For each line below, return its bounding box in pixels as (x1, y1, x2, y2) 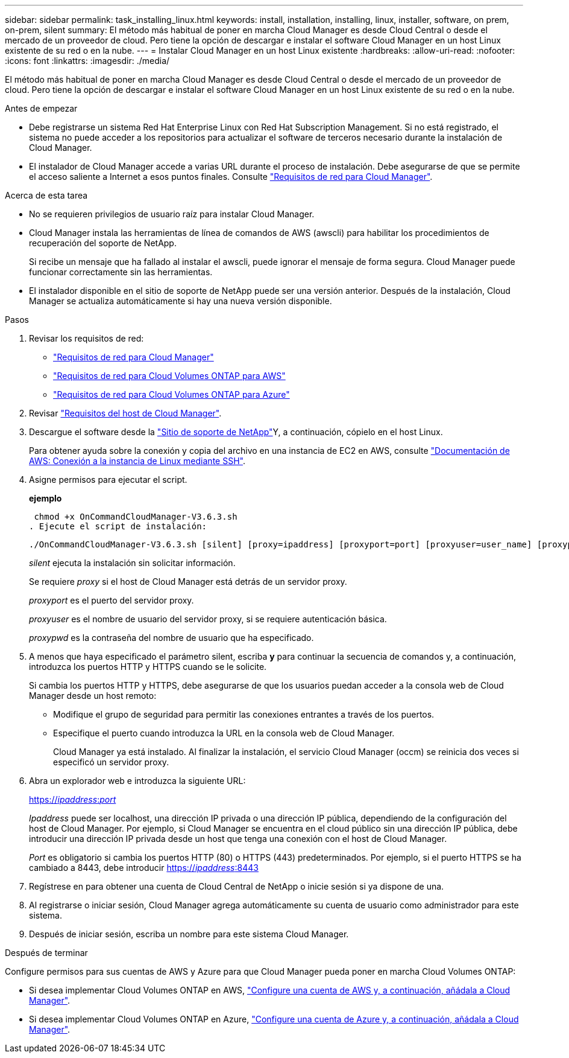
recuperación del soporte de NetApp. (29, 238, 177, 248)
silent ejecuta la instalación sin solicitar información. (29, 558, 236, 568)
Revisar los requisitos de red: (29, 333, 144, 343)
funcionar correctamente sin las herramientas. (29, 267, 213, 277)
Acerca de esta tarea (5, 190, 88, 200)
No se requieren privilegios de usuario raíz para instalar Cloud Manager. (29, 209, 315, 219)
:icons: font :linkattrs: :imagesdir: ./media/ (5, 56, 170, 66)
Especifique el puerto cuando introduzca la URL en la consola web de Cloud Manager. (53, 728, 395, 738)
